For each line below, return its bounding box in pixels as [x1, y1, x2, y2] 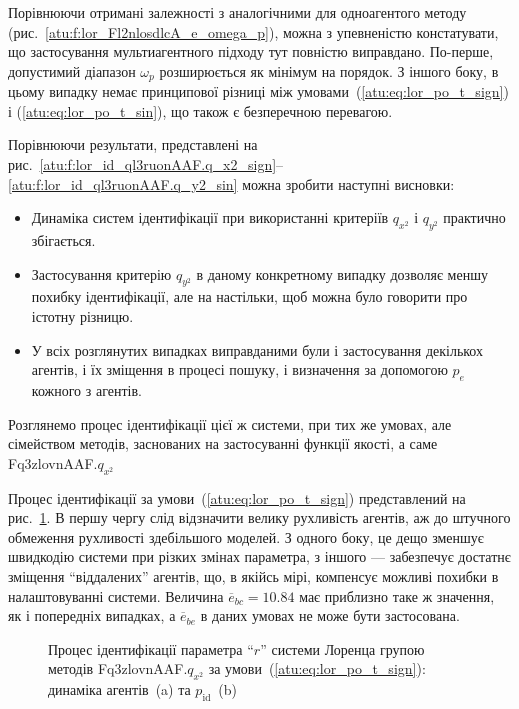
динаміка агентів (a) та [48, 679, 191, 700]
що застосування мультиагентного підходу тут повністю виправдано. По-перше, [8, 41, 494, 62]
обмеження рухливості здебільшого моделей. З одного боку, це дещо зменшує [8, 526, 484, 547]
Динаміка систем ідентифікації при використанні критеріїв [31, 207, 389, 228]
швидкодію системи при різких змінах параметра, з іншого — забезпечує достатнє [8, 546, 511, 567]
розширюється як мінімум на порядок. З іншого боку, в [159, 60, 499, 81]
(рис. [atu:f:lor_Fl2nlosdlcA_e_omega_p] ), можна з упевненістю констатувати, [8, 21, 499, 42]
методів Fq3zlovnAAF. [48, 658, 188, 679]
